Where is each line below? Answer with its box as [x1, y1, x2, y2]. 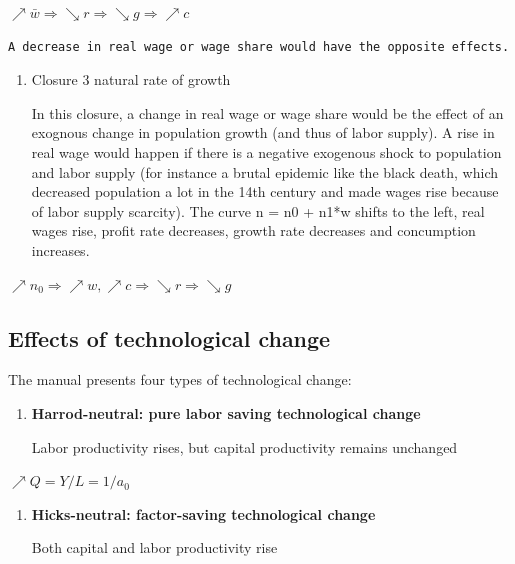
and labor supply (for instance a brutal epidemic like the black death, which [31, 161, 498, 182]
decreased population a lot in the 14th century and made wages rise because [31, 181, 499, 202]
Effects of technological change [8, 322, 331, 353]
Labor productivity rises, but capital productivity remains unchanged [31, 436, 458, 457]
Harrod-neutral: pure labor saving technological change [31, 402, 421, 423]
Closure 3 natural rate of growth [31, 69, 231, 90]
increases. [31, 239, 90, 260]
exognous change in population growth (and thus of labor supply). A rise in [31, 122, 495, 143]
